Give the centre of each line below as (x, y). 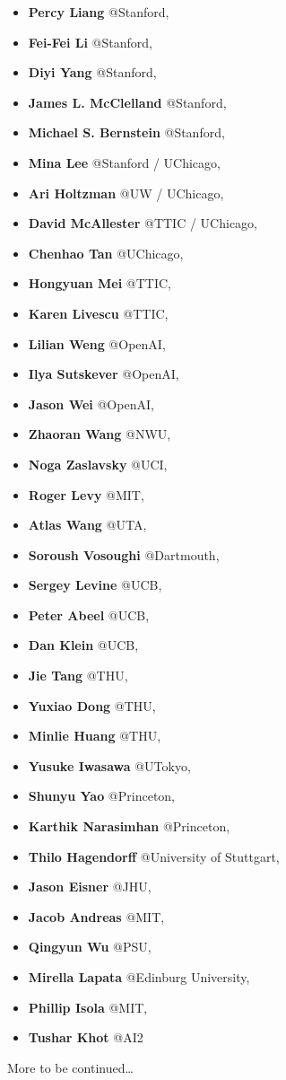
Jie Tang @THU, (78, 676)
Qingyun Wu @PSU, (90, 947)
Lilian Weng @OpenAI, (97, 343)
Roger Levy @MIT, (86, 494)
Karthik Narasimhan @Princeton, (129, 826)
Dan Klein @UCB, (83, 645)
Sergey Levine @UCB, (95, 585)
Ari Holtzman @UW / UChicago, (126, 193)
